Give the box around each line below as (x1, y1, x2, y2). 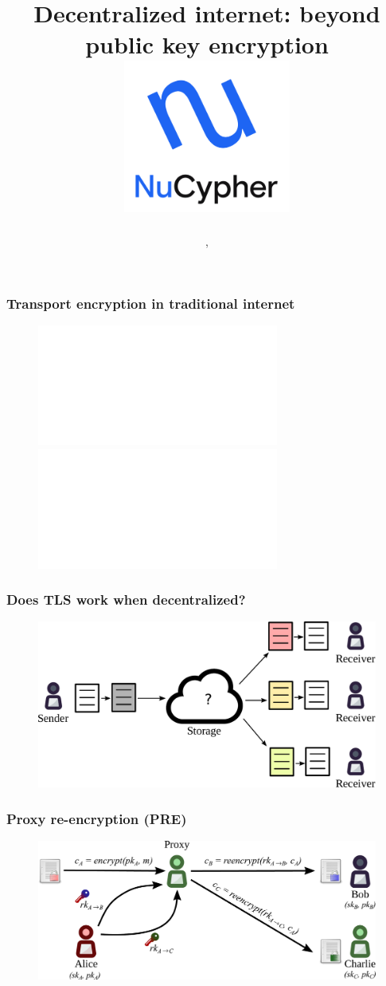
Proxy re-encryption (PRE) (6, 808, 187, 828)
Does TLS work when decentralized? (6, 590, 246, 609)
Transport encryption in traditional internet (6, 293, 295, 313)
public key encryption (85, 28, 329, 61)
